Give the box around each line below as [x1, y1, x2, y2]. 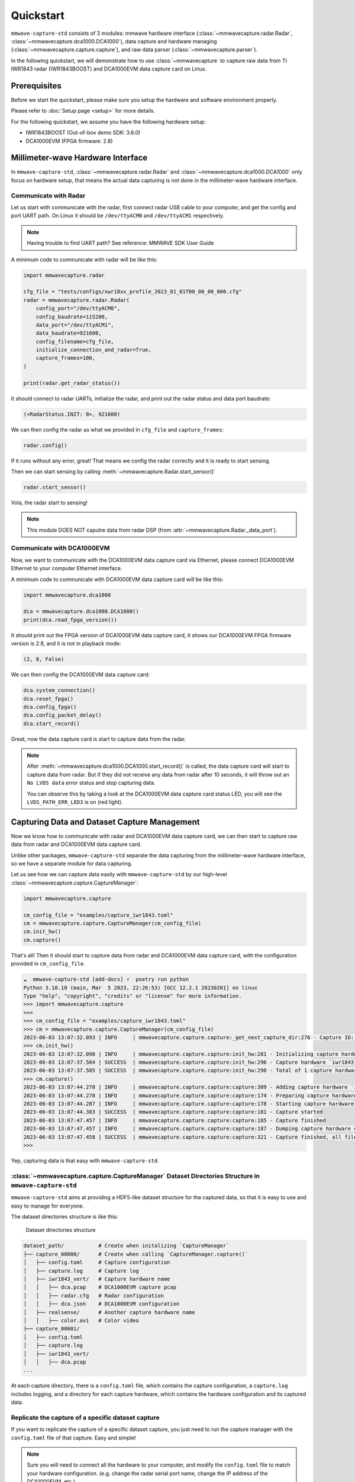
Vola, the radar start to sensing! [11, 499, 88, 506]
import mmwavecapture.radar [23, 272, 105, 279]
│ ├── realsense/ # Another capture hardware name [23, 1309, 195, 1315]
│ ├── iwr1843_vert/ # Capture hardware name [23, 1276, 170, 1282]
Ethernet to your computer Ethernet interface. [11, 565, 122, 572]
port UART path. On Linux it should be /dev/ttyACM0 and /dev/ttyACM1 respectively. [11, 212, 224, 219]
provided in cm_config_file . [11, 960, 85, 967]
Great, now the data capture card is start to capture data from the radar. [11, 735, 186, 742]
